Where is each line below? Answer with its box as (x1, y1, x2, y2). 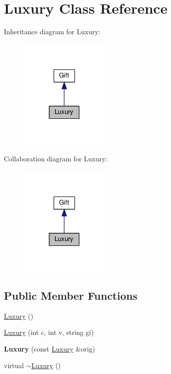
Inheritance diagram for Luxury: (4, 26, 100, 37)
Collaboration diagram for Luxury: (4, 153, 108, 163)
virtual (4, 360, 24, 370)
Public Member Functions (4, 288, 137, 303)
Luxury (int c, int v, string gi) (4, 327, 94, 337)
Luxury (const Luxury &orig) (4, 344, 95, 354)
